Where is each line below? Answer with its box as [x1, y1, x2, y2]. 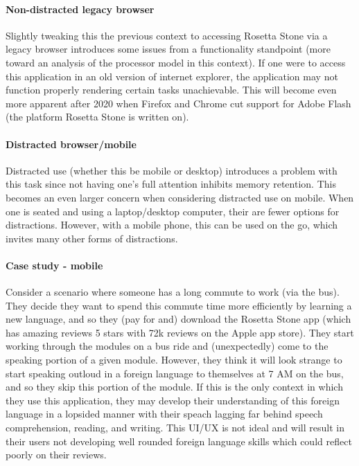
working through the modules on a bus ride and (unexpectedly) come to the [6, 339, 329, 353]
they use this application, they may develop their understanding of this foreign [6, 393, 340, 407]
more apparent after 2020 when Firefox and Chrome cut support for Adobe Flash [6, 96, 351, 110]
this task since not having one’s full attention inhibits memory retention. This [6, 177, 336, 191]
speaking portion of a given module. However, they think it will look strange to [6, 352, 342, 367]
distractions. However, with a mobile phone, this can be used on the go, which [6, 217, 338, 232]
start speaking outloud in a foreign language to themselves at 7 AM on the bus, [6, 366, 344, 380]
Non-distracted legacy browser [6, 1, 155, 16]
